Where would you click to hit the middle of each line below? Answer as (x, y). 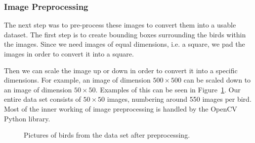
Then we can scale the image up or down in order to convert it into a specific (121, 70)
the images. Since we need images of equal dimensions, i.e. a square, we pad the (125, 44)
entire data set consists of (42, 99)
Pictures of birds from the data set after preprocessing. (107, 135)
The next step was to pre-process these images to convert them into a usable (120, 25)
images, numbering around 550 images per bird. (179, 99)
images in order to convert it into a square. (69, 54)
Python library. (27, 118)
